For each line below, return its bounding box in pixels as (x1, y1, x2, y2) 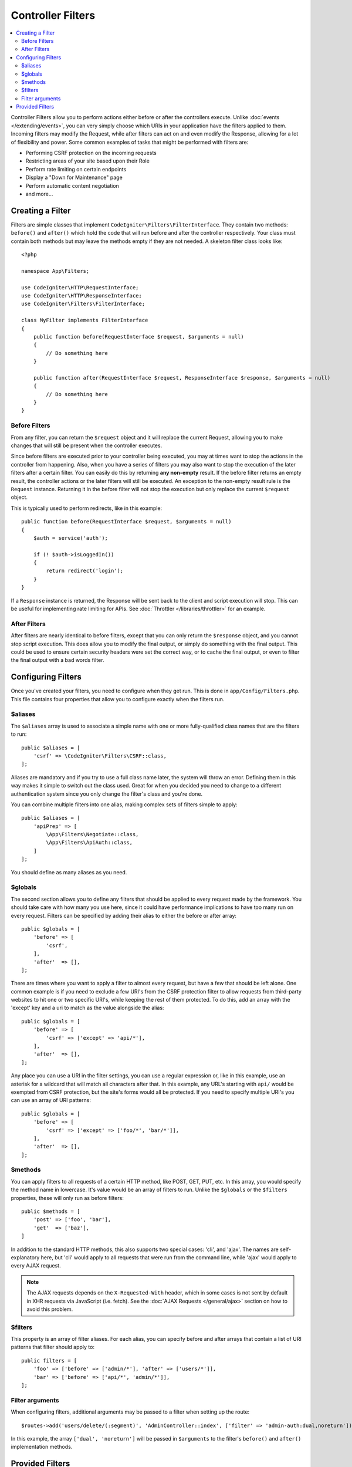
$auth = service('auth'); (33, 535, 109, 541)
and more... (25, 190, 53, 197)
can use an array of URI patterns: (11, 1097, 91, 1104)
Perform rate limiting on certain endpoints (25, 165, 127, 173)
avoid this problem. (26, 1306, 73, 1313)
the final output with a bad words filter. (11, 657, 104, 664)
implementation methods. (11, 1444, 73, 1451)
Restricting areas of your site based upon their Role (25, 157, 150, 164)
